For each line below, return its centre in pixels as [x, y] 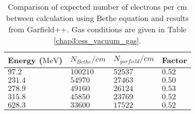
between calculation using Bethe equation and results [97, 18]
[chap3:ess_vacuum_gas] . [97, 40]
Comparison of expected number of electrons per [91, 7]
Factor [174, 60]
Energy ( [25, 60]
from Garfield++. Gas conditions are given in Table [97, 29]
